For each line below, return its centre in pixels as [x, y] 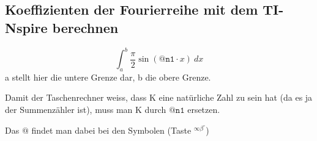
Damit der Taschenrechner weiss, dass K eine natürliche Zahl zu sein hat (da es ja [159, 97]
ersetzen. [204, 110]
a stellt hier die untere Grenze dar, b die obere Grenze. [108, 77]
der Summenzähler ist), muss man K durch [86, 110]
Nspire [26, 27]
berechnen [85, 27]
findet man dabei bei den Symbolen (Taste [111, 130]
